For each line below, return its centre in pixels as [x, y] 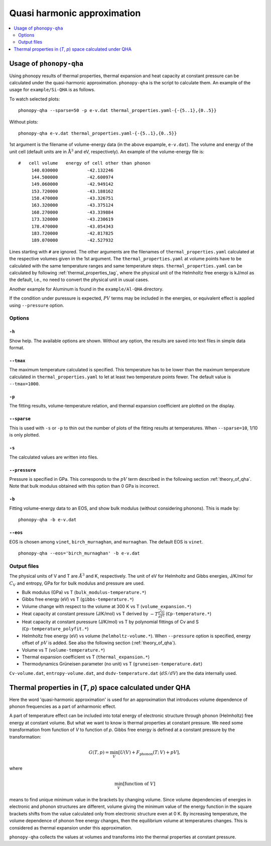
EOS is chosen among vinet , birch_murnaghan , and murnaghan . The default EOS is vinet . [106, 541]
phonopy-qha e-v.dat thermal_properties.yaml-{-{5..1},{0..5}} [98, 133]
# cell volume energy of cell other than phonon [84, 163]
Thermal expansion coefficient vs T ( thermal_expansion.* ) [86, 657]
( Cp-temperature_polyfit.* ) [55, 629]
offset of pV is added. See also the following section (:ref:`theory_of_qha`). [99, 643]
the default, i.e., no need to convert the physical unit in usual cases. [79, 280]
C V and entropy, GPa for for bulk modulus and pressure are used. [77, 584]
